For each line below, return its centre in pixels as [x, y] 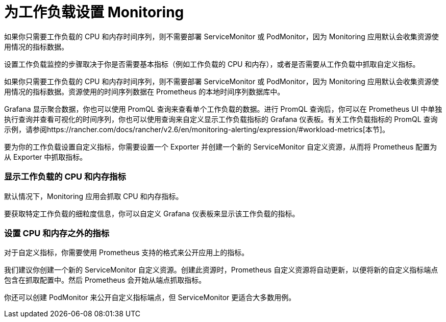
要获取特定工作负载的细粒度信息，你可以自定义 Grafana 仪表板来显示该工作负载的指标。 [152, 213]
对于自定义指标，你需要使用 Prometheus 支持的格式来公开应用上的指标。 [127, 253]
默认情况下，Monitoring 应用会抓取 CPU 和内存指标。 [94, 196]
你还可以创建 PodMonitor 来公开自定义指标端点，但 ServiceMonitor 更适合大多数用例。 [150, 298]
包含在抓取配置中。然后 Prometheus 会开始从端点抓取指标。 [105, 280]
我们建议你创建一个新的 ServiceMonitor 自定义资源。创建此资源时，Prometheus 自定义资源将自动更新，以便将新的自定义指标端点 [221, 270]
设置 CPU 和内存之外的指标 [57, 233]
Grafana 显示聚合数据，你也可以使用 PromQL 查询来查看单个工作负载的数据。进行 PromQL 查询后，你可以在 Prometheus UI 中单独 [223, 109]
